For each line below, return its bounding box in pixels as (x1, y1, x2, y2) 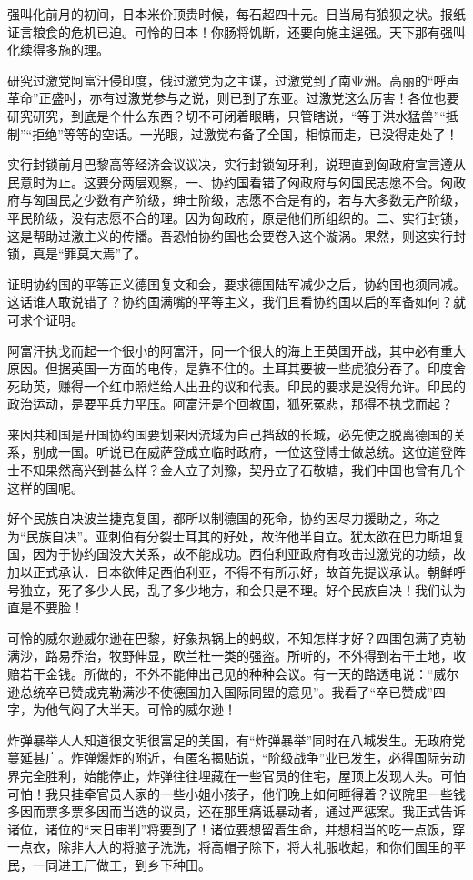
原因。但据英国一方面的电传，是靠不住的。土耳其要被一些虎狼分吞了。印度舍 (7, 359, 466, 378)
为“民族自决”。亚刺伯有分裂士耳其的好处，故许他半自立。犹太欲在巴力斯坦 (7, 526, 453, 545)
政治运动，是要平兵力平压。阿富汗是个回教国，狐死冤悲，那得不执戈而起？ (7, 394, 453, 413)
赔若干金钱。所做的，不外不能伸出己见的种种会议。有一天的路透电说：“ (7, 664, 434, 683)
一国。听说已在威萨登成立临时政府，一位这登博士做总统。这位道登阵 (57, 442, 466, 461)
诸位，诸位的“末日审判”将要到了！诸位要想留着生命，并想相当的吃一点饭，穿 (7, 819, 466, 838)
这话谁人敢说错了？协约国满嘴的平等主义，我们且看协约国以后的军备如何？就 (7, 292, 466, 311)
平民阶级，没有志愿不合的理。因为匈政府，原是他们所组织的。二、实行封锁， (7, 207, 466, 227)
